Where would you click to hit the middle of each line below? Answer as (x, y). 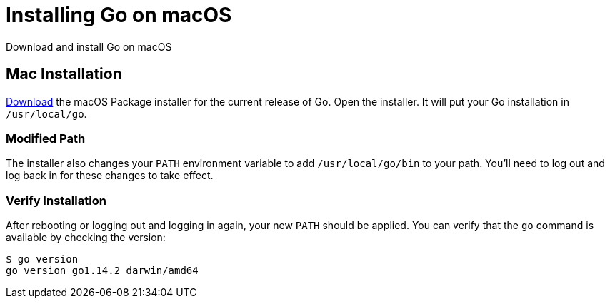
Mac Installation (64, 74)
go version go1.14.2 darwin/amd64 (102, 271)
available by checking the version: (86, 238)
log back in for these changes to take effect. (110, 176)
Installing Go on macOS (119, 15)
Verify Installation (56, 200)
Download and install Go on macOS (89, 46)
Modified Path (46, 138)
